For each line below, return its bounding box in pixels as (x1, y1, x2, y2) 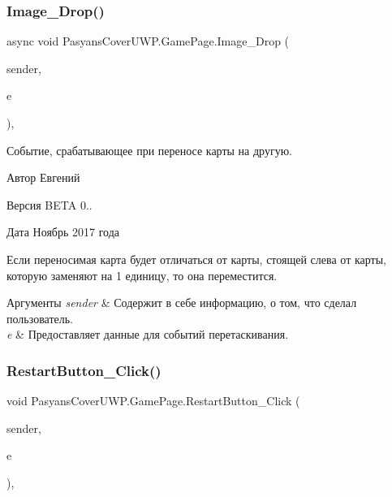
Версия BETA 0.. (6, 196, 93, 213)
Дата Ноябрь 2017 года (6, 223, 120, 240)
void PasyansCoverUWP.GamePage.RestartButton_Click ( (6, 392, 300, 409)
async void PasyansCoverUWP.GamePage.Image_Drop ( (6, 32, 290, 50)
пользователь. (6, 309, 73, 326)
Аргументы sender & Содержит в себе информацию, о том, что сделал (6, 294, 357, 311)
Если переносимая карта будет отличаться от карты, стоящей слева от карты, (6, 250, 386, 267)
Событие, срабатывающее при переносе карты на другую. (6, 141, 293, 158)
